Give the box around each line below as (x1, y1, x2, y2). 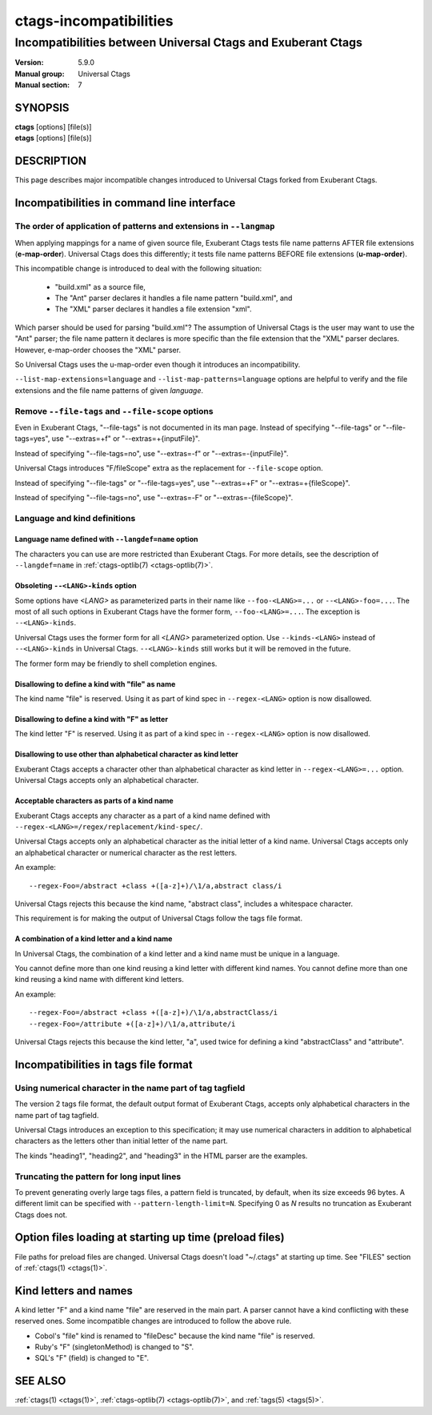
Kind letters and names (14, 1284, 134, 1297)
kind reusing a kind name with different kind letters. (14, 975, 184, 984)
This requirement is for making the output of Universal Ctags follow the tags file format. (14, 913, 303, 924)
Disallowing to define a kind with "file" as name (14, 679, 176, 688)
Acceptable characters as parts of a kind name (14, 796, 174, 806)
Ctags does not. (14, 1209, 68, 1220)
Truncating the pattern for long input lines (14, 1171, 182, 1182)
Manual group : (14, 69, 65, 78)
